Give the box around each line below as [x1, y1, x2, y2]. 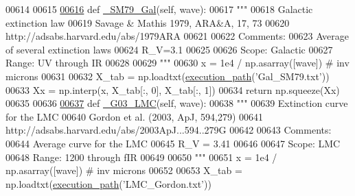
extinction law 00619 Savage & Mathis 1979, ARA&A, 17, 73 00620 [5, 15, 290, 29]
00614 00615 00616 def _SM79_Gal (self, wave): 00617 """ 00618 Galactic [5, 2, 313, 16]
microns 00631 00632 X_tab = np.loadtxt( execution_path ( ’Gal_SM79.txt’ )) [5, 69, 330, 83]
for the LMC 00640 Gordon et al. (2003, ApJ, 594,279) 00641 [5, 109, 264, 123]
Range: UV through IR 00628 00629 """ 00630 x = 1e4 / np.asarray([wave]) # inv [5, 56, 350, 70]
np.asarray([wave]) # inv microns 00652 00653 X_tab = [5, 163, 242, 177]
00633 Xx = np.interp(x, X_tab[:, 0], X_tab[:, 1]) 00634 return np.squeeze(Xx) [5, 82, 340, 97]
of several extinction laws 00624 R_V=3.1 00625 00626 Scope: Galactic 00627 [5, 42, 333, 56]
